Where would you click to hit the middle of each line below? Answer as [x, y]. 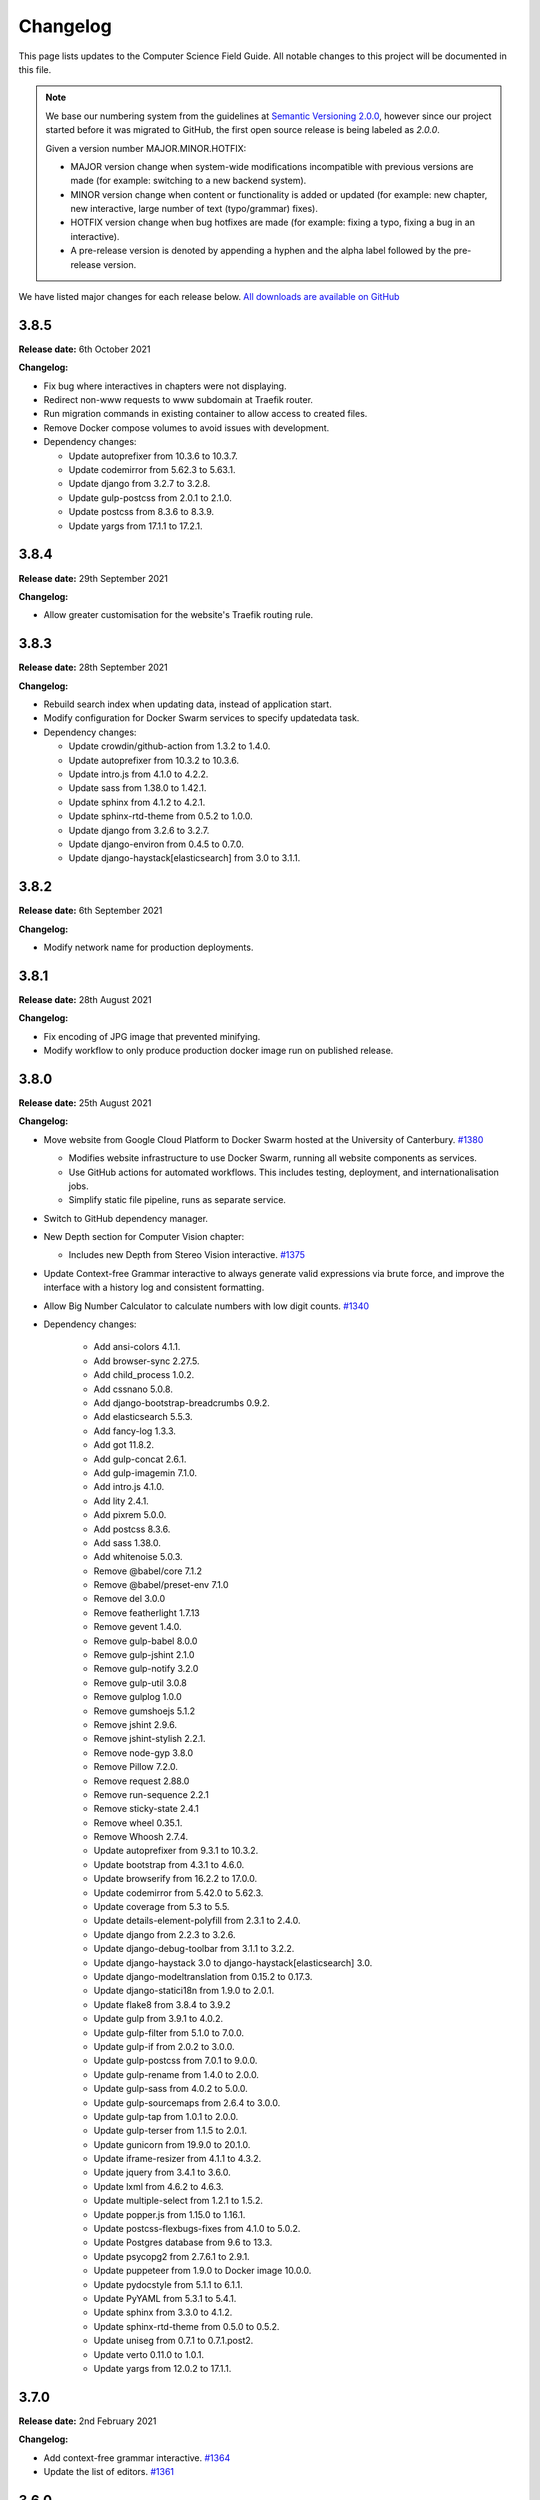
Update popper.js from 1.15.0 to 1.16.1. [169, 2214]
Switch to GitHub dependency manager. [126, 1218]
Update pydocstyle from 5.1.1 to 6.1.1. [168, 2284]
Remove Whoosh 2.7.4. [141, 1837]
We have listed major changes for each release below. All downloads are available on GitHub [209, 297]
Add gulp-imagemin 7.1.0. [145, 1472]
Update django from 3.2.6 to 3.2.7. [139, 830]
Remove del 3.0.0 [129, 1599]
